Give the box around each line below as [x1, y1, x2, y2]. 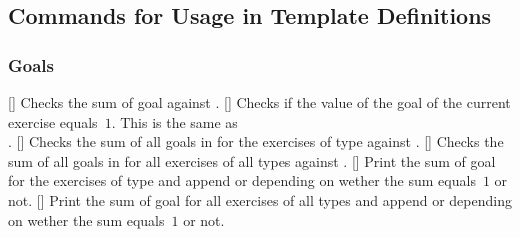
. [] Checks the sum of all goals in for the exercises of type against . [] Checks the [8, 131, 504, 152]
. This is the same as [111, 111, 238, 132]
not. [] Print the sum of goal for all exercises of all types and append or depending [8, 189, 512, 210]
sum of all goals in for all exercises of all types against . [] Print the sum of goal [8, 150, 496, 171]
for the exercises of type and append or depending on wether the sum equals [8, 170, 476, 191]
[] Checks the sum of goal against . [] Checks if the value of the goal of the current [8, 92, 511, 112]
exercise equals [8, 111, 98, 132]
